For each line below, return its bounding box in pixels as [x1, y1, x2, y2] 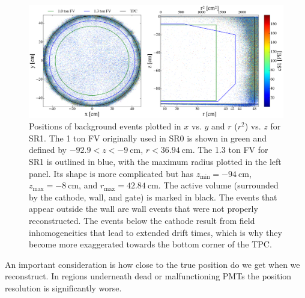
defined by [29, 143, 67, 156]
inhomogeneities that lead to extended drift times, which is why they [29, 226, 282, 238]
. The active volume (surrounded [158, 179, 279, 191]
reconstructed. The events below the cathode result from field [29, 214, 255, 226]
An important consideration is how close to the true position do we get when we [5, 258, 300, 270]
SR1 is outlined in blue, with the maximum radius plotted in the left [29, 155, 282, 167]
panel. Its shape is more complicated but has [29, 167, 194, 179]
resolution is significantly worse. [5, 281, 122, 294]
